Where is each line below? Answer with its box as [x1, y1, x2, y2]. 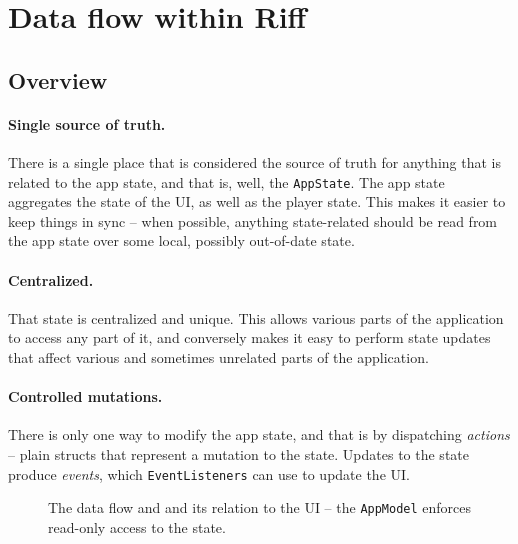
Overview [8, 64, 108, 95]
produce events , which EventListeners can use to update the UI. [8, 463, 410, 484]
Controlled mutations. [8, 386, 163, 407]
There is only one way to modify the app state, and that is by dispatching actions [8, 424, 510, 445]
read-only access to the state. [48, 516, 226, 537]
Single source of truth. [8, 113, 166, 134]
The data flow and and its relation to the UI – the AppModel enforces [48, 497, 472, 518]
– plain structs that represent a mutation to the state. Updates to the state [8, 443, 469, 464]
